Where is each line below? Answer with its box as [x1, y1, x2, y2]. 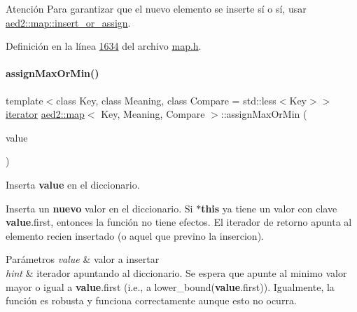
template [6, 93, 43, 107]
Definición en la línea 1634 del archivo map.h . [6, 39, 202, 53]
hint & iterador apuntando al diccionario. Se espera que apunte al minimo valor [6, 265, 347, 280]
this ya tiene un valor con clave [201, 201, 337, 215]
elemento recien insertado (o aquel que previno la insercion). [6, 228, 264, 243]
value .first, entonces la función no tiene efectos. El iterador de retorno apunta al [6, 215, 352, 229]
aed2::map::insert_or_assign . [6, 15, 131, 29]
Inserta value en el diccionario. [6, 177, 140, 191]
